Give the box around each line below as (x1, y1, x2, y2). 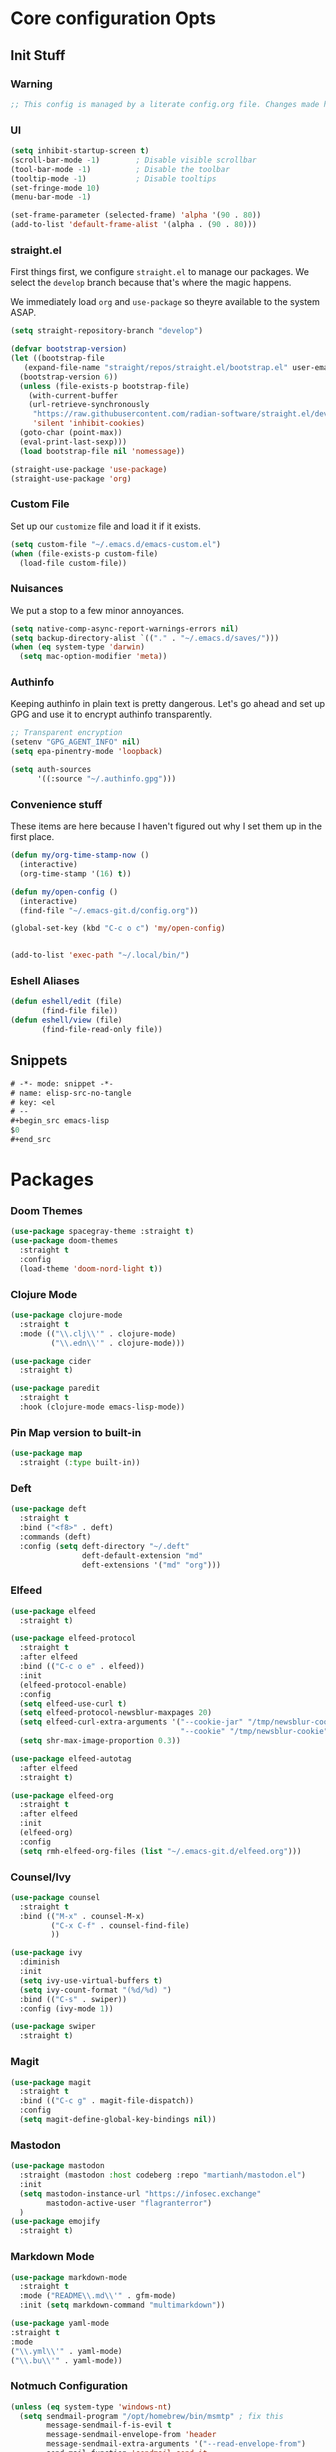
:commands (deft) (19, 1532, 92, 1542)
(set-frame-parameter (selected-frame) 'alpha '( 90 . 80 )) (10, 210, 262, 221)
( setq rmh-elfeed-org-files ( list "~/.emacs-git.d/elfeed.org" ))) (19, 1846, 302, 1856)
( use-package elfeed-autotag (10, 1753, 132, 1764)
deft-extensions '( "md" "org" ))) (81, 1560, 222, 1570)
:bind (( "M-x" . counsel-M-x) (19, 1911, 145, 1921)
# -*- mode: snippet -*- (10, 1078, 114, 1089)
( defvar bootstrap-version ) (10, 344, 128, 354)
